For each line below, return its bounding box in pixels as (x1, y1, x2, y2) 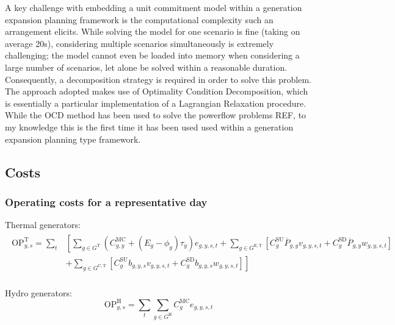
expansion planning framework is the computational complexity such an (5, 13, 274, 26)
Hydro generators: (5, 286, 72, 299)
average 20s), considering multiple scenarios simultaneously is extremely (5, 37, 274, 49)
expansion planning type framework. (5, 132, 141, 145)
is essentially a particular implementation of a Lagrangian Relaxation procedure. (5, 96, 306, 109)
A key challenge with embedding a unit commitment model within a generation (5, 1, 302, 13)
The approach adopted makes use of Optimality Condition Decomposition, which (5, 85, 308, 98)
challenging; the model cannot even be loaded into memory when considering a (5, 49, 300, 62)
